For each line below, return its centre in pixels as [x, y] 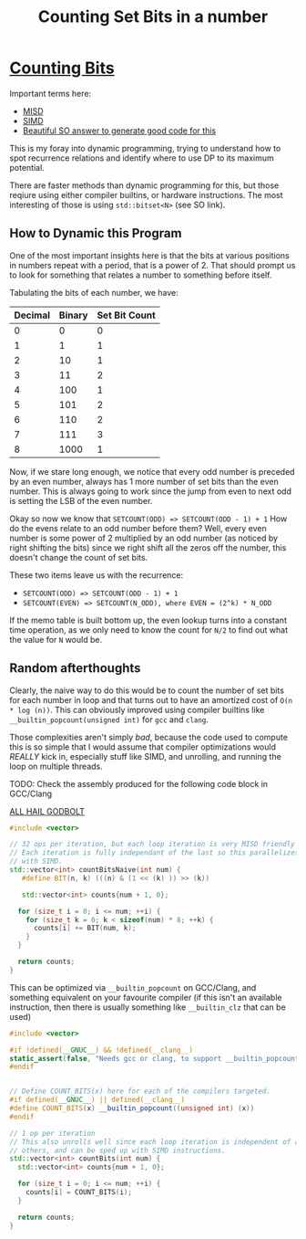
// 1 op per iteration [52, 1133]
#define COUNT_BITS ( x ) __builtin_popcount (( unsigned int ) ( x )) [132, 1108]
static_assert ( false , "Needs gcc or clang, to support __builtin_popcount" [156, 1058]
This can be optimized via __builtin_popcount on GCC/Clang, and [133, 987]
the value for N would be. [56, 639]
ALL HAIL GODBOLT [47, 811]
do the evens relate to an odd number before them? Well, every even [138, 528]
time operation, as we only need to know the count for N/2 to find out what [149, 630]
